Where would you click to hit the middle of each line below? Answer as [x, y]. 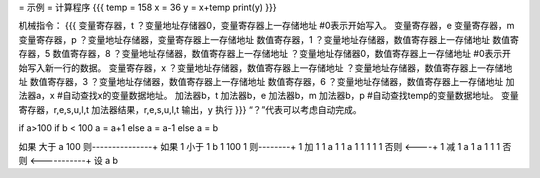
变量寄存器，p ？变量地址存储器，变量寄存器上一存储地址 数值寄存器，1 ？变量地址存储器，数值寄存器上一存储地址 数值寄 [269, 39]
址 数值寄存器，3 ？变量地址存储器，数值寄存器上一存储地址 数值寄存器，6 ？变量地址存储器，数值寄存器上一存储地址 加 [266, 81]
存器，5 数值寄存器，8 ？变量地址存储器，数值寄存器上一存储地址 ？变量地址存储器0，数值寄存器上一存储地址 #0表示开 [265, 54]
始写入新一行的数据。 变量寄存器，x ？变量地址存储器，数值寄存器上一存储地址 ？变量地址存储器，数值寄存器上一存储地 [265, 67]
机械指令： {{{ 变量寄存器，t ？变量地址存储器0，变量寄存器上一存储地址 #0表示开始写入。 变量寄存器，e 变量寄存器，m [266, 26]
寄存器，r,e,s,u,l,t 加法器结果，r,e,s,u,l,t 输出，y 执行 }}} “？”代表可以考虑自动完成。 [190, 109]
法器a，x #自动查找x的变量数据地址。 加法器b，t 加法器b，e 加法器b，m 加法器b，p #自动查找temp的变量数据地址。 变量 [268, 96]
